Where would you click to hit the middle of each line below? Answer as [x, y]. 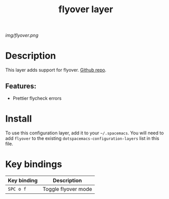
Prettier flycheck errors [37, 98]
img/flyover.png [22, 35]
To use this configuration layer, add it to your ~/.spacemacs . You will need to [85, 133]
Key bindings [34, 164]
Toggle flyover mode [67, 189]
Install [19, 119]
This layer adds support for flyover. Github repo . [56, 70]
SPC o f [17, 189]
